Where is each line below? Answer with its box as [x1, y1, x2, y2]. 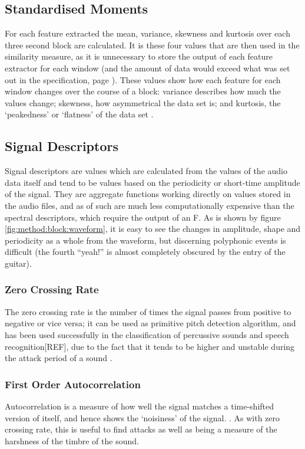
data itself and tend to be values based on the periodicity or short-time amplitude [5, 176, 300, 188]
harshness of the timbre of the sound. [5, 434, 139, 447]
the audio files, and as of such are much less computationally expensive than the [5, 199, 294, 211]
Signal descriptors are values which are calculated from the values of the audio [5, 165, 287, 177]
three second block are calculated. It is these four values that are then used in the [5, 38, 300, 51]
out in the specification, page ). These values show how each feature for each [5, 73, 281, 86]
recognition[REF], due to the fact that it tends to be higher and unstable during [5, 340, 295, 352]
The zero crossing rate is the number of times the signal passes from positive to [5, 305, 291, 317]
